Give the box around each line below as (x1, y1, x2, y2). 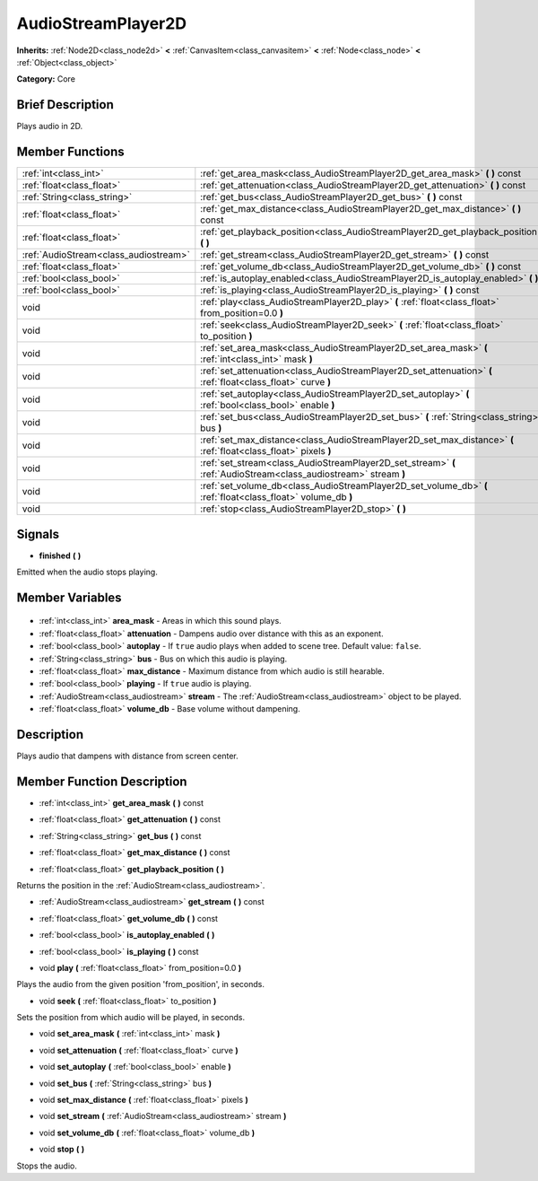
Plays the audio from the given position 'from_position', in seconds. (16, 979, 265, 990)
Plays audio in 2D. (16, 121, 83, 132)
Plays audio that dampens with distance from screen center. (16, 750, 239, 762)
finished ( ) (39, 550, 82, 561)
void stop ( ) (39, 1144, 85, 1155)
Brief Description (16, 97, 114, 112)
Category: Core (16, 74, 76, 84)
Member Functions (16, 144, 125, 160)
